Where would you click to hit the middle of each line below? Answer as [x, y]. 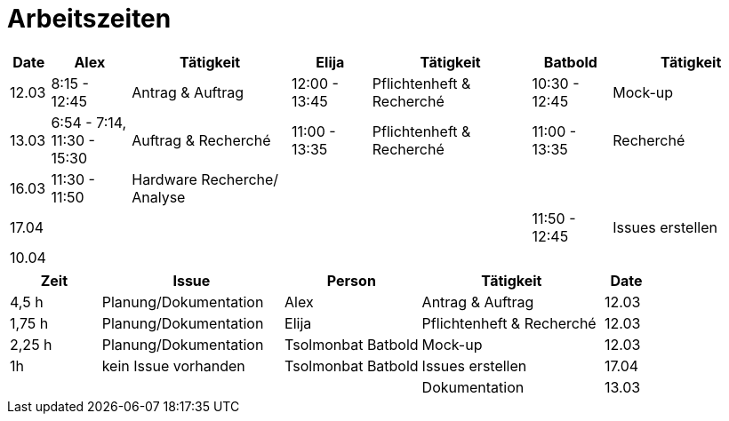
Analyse [159, 197]
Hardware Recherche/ [205, 179]
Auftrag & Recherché [201, 140]
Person [351, 280]
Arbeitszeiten [89, 19]
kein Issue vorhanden [173, 365]
